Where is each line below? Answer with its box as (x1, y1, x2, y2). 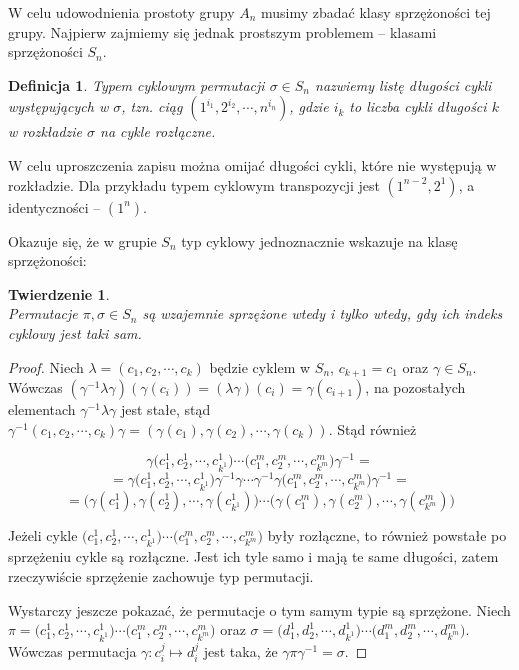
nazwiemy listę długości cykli (315, 74, 492, 95)
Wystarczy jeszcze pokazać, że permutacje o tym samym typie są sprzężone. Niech (8, 599, 511, 620)
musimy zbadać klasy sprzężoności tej (261, 2, 491, 22)
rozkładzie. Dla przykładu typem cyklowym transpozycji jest (8, 174, 380, 195)
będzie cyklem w (209, 356, 311, 377)
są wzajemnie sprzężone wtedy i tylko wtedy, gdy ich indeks (142, 303, 503, 324)
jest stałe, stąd (120, 398, 211, 419)
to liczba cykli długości (349, 96, 487, 117)
